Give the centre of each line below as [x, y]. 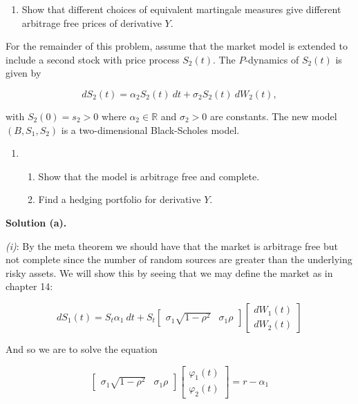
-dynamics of [272, 59]
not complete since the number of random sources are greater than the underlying [179, 259]
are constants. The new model [273, 116]
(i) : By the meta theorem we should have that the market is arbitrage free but [172, 246]
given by [23, 73]
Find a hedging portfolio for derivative [120, 199]
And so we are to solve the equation [82, 348]
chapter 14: [29, 286]
